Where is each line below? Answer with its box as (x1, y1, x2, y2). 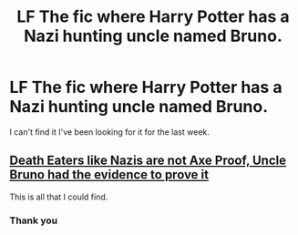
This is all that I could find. (9, 191, 108, 202)
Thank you (9, 214, 57, 227)
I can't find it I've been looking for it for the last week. (9, 126, 210, 138)
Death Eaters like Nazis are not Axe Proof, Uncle (9, 153, 287, 169)
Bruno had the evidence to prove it (9, 167, 210, 183)
